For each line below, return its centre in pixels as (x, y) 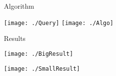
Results (15, 38)
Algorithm (19, 6)
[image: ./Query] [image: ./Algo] (59, 23)
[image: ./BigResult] (39, 54)
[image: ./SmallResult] (42, 69)
